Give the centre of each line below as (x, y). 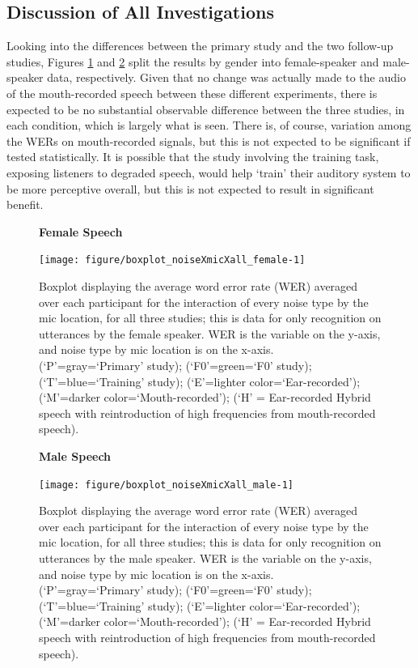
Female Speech (81, 231)
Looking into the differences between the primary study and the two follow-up (200, 46)
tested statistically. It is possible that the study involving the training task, (193, 157)
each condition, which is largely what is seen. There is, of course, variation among (209, 125)
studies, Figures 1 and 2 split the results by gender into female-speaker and (193, 61)
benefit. (25, 204)
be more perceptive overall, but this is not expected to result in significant (190, 188)
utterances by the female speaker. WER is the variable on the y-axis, (210, 333)
